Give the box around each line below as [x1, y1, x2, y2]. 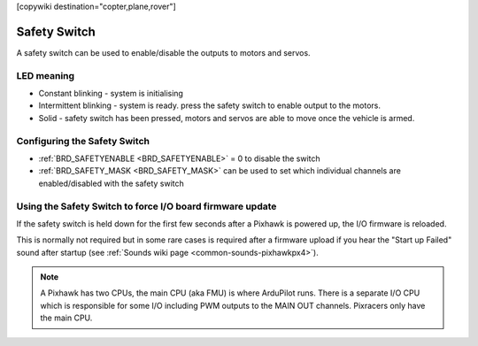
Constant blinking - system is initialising [38, 88, 183, 99]
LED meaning [16, 69, 75, 81]
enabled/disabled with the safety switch [38, 178, 185, 188]
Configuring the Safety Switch [16, 135, 150, 147]
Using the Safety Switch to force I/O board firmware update [16, 200, 277, 212]
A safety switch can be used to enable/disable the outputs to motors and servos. [16, 47, 311, 58]
